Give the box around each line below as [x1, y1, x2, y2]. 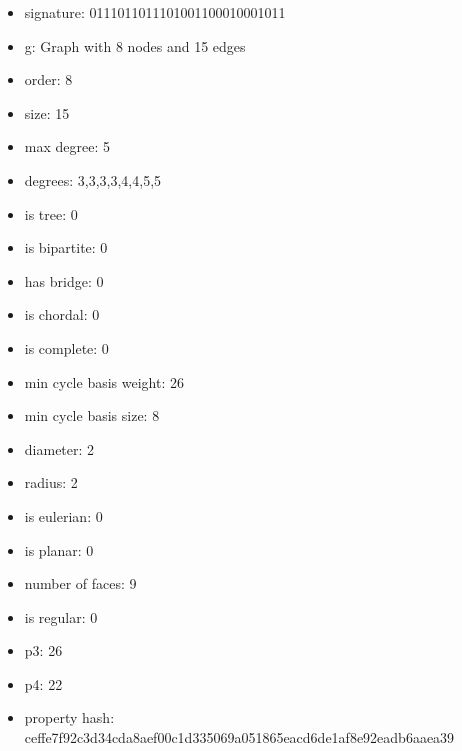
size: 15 [24, 102, 70, 123]
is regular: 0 [24, 606, 98, 627]
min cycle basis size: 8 [24, 405, 160, 426]
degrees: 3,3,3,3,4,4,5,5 [24, 169, 162, 190]
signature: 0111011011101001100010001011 [24, 2, 286, 22]
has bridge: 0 [24, 270, 104, 291]
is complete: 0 [24, 337, 109, 358]
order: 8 [24, 69, 73, 90]
